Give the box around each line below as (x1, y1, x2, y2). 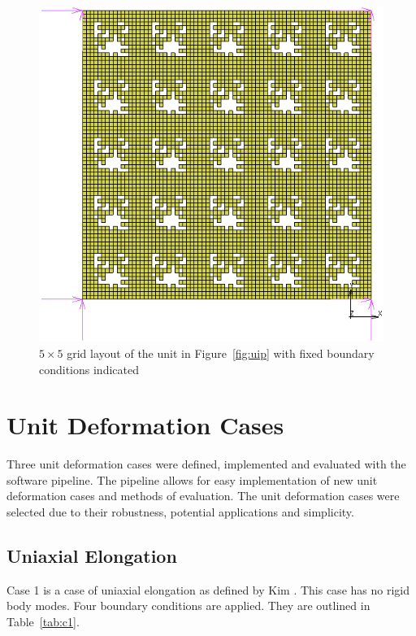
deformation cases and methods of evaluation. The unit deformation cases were (6, 487, 400, 504)
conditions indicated (39, 360, 139, 377)
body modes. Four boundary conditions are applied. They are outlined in (6, 597, 370, 614)
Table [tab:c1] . (6, 613, 80, 630)
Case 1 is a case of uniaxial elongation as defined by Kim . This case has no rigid (6, 581, 409, 598)
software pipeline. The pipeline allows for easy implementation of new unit (6, 471, 378, 488)
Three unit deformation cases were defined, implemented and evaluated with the (6, 455, 406, 473)
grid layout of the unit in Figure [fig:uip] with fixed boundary (67, 344, 375, 361)
